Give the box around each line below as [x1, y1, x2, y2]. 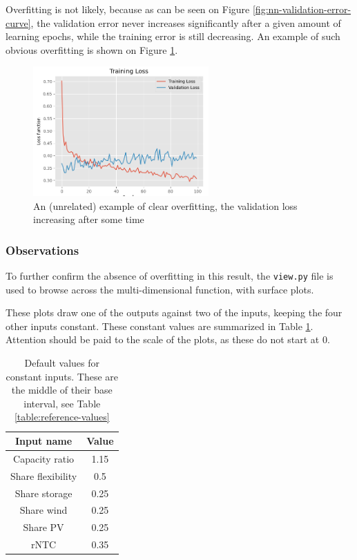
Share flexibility [10, 468, 77, 483]
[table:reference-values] [14, 409, 110, 424]
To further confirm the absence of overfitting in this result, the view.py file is [6, 269, 334, 283]
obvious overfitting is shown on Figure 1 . [6, 42, 178, 57]
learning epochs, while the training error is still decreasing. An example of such [6, 29, 340, 44]
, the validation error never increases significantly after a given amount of [30, 15, 341, 30]
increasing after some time [33, 212, 144, 226]
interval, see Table [23, 396, 101, 410]
